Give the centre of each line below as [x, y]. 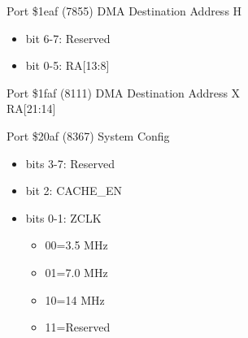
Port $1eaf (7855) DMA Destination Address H [124, 11]
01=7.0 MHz [76, 272]
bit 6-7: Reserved [68, 38]
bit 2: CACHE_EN [74, 191]
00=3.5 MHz [76, 245]
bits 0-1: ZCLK [63, 217]
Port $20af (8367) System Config [88, 135]
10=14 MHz [75, 299]
